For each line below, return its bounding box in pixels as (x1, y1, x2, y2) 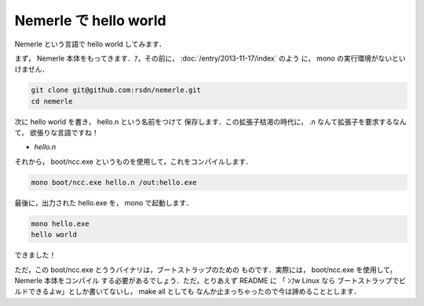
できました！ (14, 250, 57, 260)
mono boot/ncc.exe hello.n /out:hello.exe (31, 178, 197, 186)
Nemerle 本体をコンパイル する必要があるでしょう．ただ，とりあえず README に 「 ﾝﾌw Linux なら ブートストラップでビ (14, 275, 406, 285)
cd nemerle (31, 97, 73, 105)
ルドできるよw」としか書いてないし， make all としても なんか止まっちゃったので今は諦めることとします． (14, 287, 361, 297)
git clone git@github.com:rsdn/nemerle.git (31, 86, 202, 94)
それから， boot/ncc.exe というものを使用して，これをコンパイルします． (14, 157, 253, 166)
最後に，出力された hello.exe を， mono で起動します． (14, 197, 193, 208)
